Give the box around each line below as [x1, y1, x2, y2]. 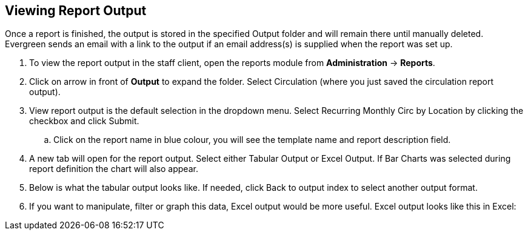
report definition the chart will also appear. [29, 164, 198, 174]
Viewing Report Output [5, 3, 147, 18]
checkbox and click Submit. [29, 116, 139, 127]
